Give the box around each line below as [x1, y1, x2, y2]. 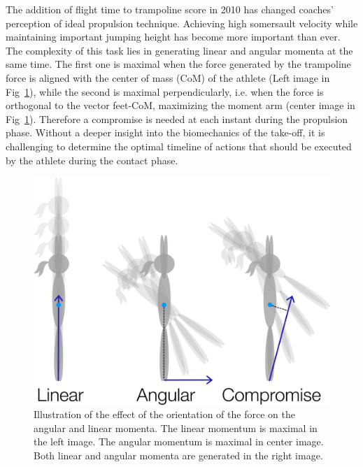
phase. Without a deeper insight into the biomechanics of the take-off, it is [6, 125, 325, 140]
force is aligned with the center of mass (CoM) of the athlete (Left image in [6, 70, 330, 85]
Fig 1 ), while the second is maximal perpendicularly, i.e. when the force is [6, 84, 324, 99]
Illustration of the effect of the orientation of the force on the [34, 407, 295, 422]
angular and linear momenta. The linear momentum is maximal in [34, 420, 318, 435]
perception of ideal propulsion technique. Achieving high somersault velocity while [6, 15, 358, 30]
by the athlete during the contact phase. [6, 152, 178, 167]
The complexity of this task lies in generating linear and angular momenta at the [6, 43, 353, 57]
